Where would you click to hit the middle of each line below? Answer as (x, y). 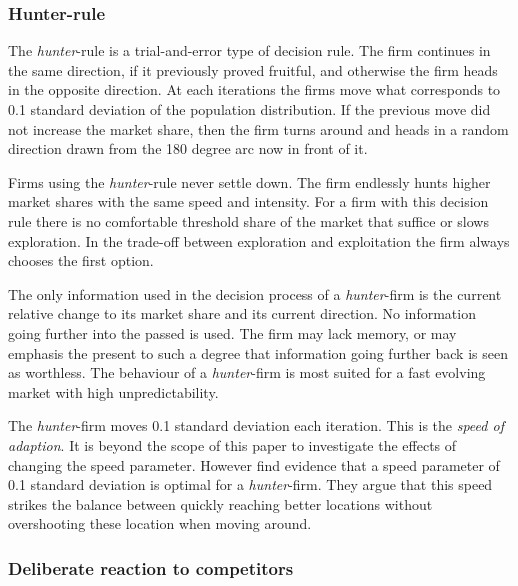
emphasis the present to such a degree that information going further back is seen (258, 352)
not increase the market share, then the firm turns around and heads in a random (258, 128)
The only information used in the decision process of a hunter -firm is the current (255, 293)
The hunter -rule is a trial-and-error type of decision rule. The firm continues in (249, 50)
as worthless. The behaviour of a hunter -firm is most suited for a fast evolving (247, 372)
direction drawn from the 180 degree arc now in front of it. (188, 148)
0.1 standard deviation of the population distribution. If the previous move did (249, 109)
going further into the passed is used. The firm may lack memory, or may (232, 332)
